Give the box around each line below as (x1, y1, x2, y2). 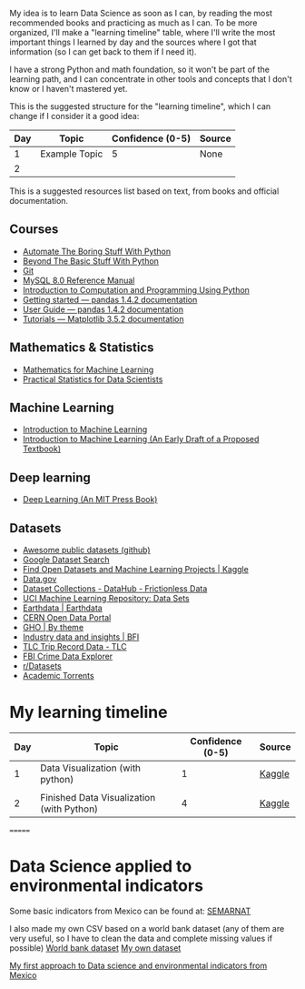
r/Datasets (22, 661, 62, 671)
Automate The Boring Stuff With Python (22, 246, 171, 257)
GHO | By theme (22, 622, 84, 633)
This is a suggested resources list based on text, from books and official (9, 186, 280, 197)
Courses (9, 222, 59, 237)
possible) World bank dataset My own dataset (9, 942, 182, 954)
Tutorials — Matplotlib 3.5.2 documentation (22, 313, 184, 324)
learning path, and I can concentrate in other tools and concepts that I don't (9, 74, 292, 85)
